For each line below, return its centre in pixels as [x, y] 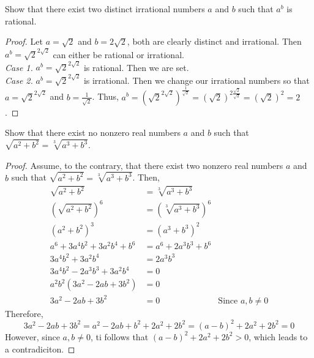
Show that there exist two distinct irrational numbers [105, 9]
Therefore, [24, 313]
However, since [32, 336]
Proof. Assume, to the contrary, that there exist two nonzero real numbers [144, 165]
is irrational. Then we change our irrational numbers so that [196, 80]
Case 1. [19, 67]
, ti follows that [119, 336]
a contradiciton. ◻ [40, 349]
